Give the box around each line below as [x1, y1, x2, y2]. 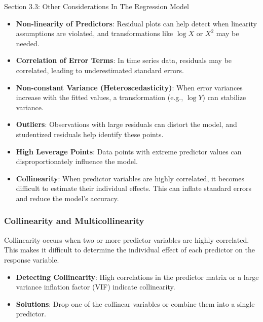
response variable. [4, 254, 59, 265]
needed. [16, 38, 40, 48]
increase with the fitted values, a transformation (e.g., [16, 92, 183, 103]
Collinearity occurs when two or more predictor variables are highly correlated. [4, 234, 249, 245]
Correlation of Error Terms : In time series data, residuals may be [16, 55, 232, 66]
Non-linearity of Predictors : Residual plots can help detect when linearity [16, 18, 257, 28]
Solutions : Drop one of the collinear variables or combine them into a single [16, 298, 255, 309]
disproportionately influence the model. [16, 156, 138, 167]
